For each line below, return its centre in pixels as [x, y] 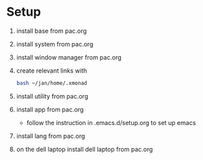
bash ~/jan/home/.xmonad [52, 83]
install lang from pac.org [51, 136]
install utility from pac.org [52, 96]
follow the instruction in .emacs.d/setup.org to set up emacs [111, 122]
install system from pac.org [55, 44]
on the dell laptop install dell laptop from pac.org [84, 149]
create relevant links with [52, 70]
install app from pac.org [50, 109]
